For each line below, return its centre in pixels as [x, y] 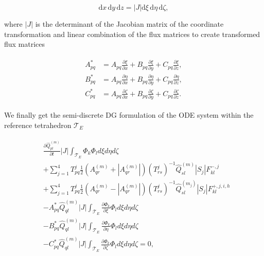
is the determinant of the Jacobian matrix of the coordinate [129, 24]
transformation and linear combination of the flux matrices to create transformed [132, 34]
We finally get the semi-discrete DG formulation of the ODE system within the [129, 115]
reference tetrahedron [38, 125]
